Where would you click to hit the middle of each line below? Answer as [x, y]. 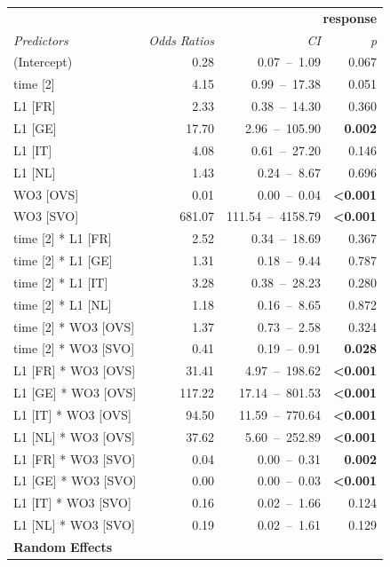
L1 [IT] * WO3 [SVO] [72, 503]
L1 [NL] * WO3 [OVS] [74, 436]
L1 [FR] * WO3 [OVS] [75, 370]
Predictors [41, 39]
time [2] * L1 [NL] [63, 304]
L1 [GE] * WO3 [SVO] [75, 480]
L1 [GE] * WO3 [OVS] [75, 393]
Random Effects [63, 547]
